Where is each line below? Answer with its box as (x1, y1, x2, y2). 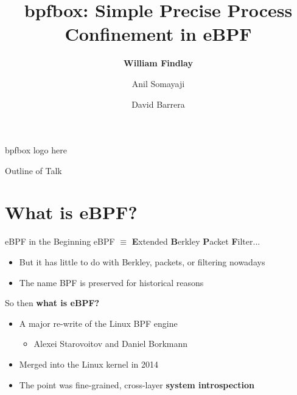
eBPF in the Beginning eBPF (5, 235, 115, 248)
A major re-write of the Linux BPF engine (19, 316, 178, 329)
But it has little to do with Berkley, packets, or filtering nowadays (19, 256, 265, 268)
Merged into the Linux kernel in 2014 (19, 357, 158, 370)
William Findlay (124, 57, 193, 69)
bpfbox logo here (5, 144, 67, 156)
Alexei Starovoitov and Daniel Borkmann (33, 337, 188, 350)
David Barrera (131, 97, 185, 110)
